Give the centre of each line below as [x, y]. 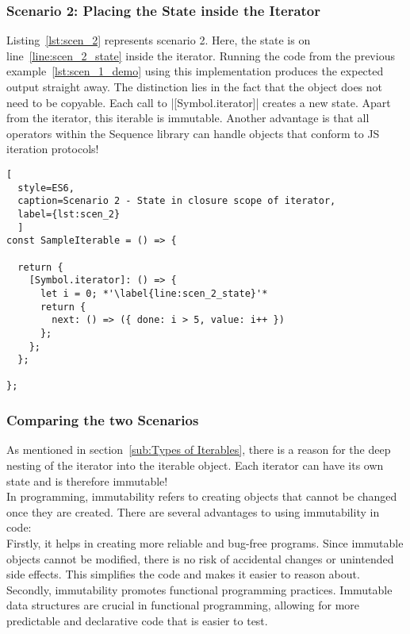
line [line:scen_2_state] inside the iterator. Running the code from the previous [201, 55]
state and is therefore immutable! [87, 480]
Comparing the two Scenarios [103, 420]
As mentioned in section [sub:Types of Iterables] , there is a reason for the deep [199, 450]
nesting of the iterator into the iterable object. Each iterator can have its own [195, 465]
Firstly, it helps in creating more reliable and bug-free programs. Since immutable [205, 542]
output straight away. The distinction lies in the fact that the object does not [195, 86]
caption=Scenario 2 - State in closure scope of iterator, [177, 201]
